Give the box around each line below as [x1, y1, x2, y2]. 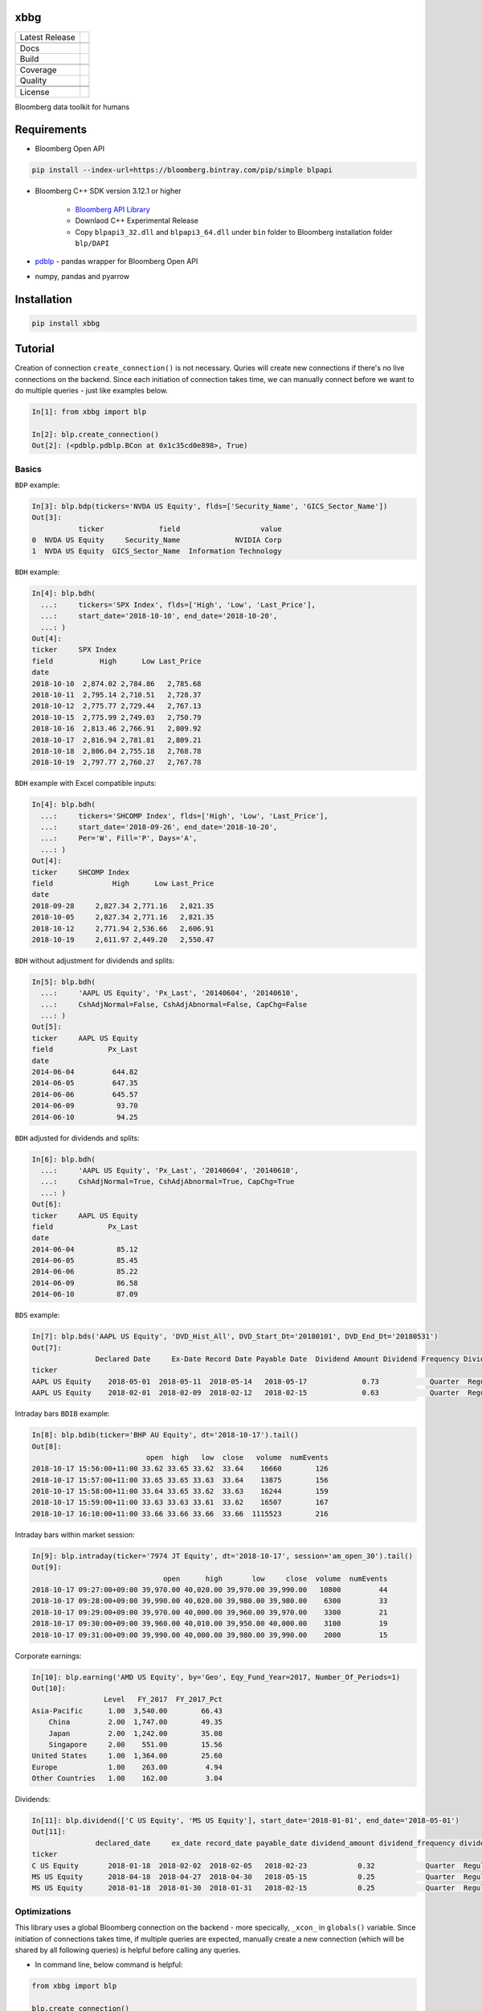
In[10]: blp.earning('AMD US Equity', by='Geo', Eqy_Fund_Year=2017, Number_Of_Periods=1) [31, 1672, 401, 1681]
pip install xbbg [31, 319, 100, 327]
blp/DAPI [75, 238, 110, 248]
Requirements [14, 123, 88, 137]
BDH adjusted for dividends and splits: [14, 1133, 140, 1142]
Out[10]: [31, 1684, 67, 1692]
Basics [14, 463, 42, 475]
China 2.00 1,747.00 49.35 [48, 1717, 223, 1727]
